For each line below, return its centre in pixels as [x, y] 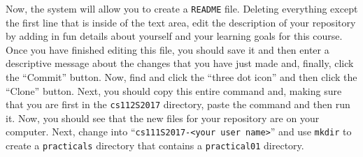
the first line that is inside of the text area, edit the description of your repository [181, 22]
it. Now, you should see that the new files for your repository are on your [163, 118]
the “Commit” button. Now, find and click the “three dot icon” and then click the [181, 77]
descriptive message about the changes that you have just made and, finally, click [180, 63]
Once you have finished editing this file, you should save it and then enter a [168, 49]
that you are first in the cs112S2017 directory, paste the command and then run [178, 104]
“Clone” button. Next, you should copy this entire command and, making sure [174, 90]
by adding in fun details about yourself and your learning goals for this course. [174, 36]
